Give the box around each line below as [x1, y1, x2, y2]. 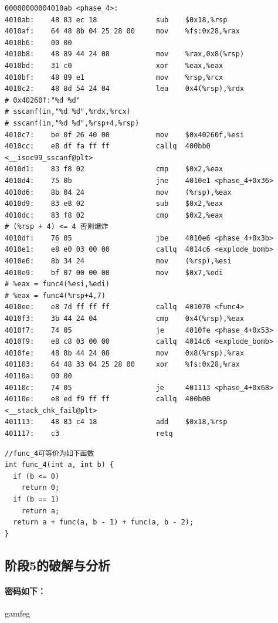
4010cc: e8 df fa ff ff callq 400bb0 [5, 142, 211, 151]
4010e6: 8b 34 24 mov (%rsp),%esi [5, 257, 232, 266]
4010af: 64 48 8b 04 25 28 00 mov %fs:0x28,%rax [5, 27, 240, 36]
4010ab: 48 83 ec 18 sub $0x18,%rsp [5, 15, 228, 24]
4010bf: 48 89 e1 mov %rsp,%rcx [5, 73, 223, 82]
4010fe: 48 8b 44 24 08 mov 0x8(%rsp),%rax [5, 348, 245, 357]
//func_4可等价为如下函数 [5, 449, 94, 458]
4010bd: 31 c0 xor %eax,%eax [5, 61, 223, 70]
